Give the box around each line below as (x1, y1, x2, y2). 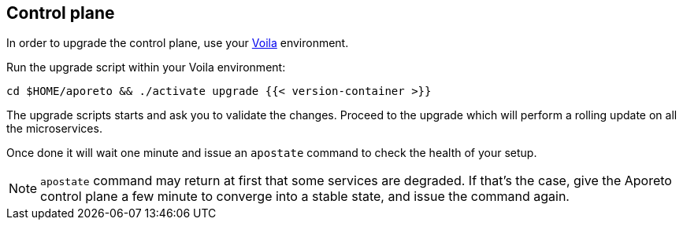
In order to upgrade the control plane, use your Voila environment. (6, 36, 349, 50)
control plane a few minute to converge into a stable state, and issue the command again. (40, 188, 570, 205)
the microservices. (6, 122, 102, 136)
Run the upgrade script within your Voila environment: (6, 60, 286, 75)
